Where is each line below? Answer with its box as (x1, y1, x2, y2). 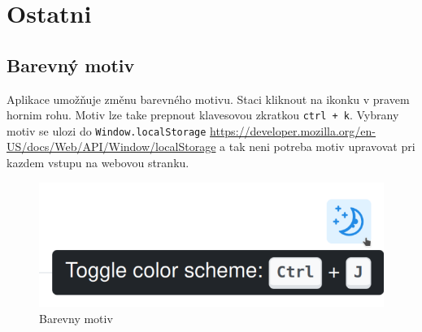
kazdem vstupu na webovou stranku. (7, 154, 189, 171)
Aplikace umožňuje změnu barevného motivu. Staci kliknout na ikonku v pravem (7, 90, 410, 107)
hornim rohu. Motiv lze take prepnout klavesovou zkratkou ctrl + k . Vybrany (7, 106, 399, 123)
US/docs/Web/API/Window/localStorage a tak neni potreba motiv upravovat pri (7, 138, 415, 155)
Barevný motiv (7, 52, 135, 77)
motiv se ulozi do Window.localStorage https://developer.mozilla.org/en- (7, 122, 376, 139)
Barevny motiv (39, 309, 113, 326)
